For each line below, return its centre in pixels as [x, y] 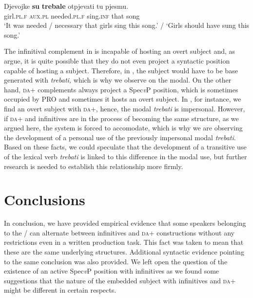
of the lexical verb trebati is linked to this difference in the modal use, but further [126, 156]
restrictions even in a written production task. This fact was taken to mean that [124, 242]
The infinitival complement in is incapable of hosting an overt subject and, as [120, 51]
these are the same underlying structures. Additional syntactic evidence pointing [124, 252]
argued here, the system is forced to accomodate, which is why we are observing [123, 128]
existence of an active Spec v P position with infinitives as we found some [112, 271]
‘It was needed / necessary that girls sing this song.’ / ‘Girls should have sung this [127, 25]
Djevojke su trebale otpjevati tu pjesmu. [66, 6]
